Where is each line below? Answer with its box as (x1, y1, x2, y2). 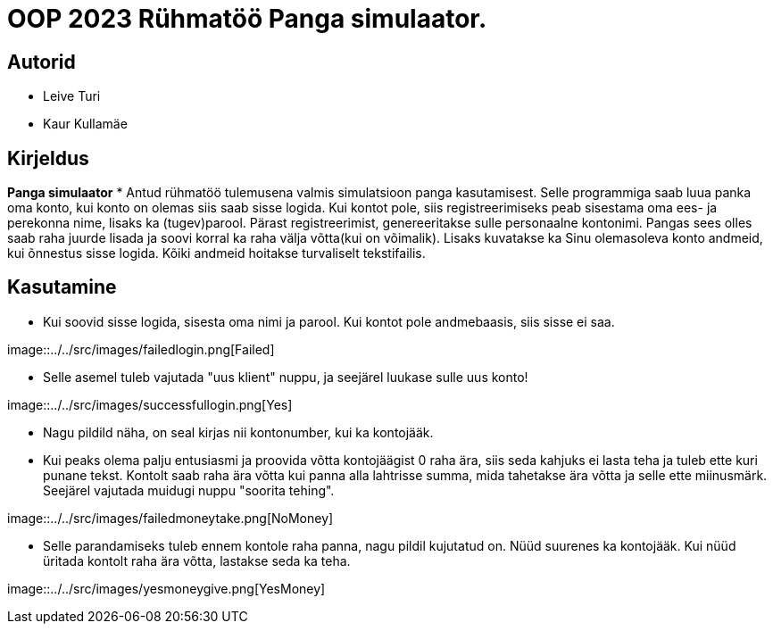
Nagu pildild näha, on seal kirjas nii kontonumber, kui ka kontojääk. (43, 424, 434, 440)
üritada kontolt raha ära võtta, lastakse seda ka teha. (43, 552, 351, 569)
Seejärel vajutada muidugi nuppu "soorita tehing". (43, 482, 335, 498)
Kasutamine (7, 276, 117, 299)
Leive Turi (43, 88, 101, 104)
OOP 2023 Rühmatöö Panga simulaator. (7, 4, 487, 34)
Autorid (7, 50, 76, 73)
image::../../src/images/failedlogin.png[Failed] (7, 341, 275, 357)
